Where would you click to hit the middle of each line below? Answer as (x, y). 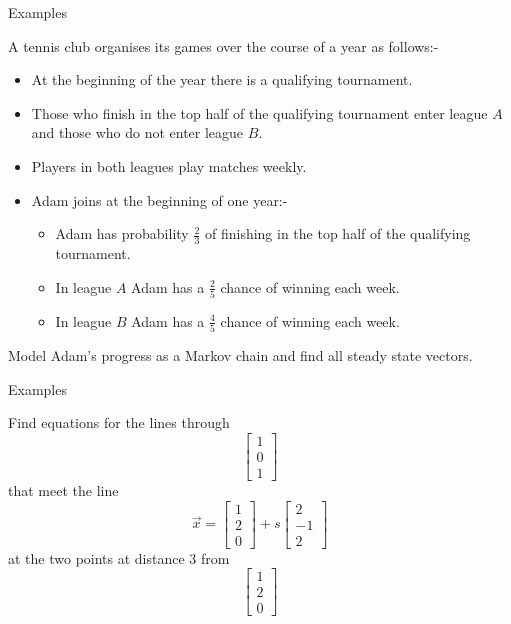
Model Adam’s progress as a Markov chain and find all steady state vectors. (240, 355)
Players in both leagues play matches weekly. (169, 165)
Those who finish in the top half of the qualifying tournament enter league (259, 112)
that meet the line (63, 490)
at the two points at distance (96, 557)
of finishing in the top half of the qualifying (337, 233)
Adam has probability (122, 233)
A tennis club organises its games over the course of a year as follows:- (223, 45)
